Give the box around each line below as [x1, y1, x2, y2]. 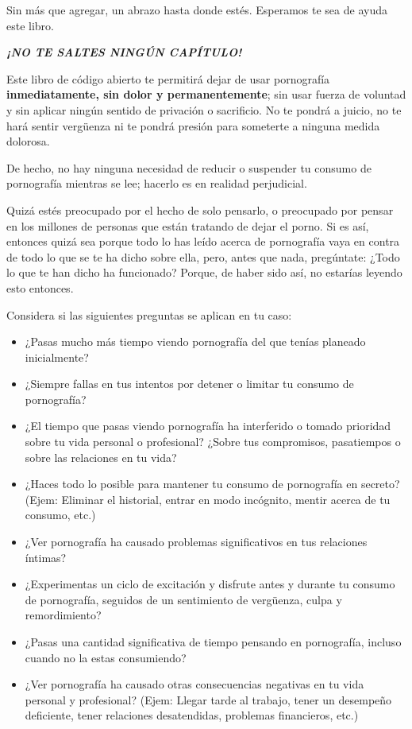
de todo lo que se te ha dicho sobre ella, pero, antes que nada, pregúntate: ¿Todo [6, 248, 400, 265]
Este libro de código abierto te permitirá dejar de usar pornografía [6, 70, 330, 87]
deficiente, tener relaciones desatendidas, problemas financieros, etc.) [25, 707, 359, 723]
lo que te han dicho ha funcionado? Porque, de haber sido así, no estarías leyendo [6, 264, 402, 281]
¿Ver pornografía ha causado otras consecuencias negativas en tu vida [25, 676, 364, 692]
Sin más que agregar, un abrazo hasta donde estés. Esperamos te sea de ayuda [6, 2, 387, 17]
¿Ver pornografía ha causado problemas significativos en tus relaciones [25, 533, 368, 550]
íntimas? [25, 549, 67, 565]
